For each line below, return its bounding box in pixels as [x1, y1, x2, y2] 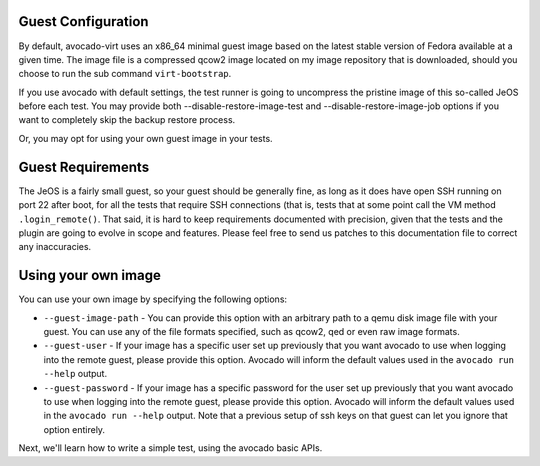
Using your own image [18, 267, 162, 284]
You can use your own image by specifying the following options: [18, 293, 288, 305]
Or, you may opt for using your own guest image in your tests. [18, 132, 274, 144]
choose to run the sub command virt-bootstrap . [18, 68, 232, 80]
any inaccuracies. [18, 241, 92, 253]
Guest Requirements [18, 158, 150, 175]
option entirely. [43, 423, 105, 435]
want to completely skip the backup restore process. [18, 114, 236, 126]
